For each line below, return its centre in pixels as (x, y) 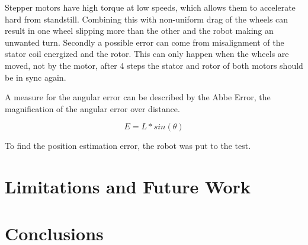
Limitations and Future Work (128, 187)
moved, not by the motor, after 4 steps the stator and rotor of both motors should (154, 65)
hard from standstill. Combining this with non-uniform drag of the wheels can (147, 19)
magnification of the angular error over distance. (92, 108)
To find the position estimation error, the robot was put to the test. (128, 146)
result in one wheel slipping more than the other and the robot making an (139, 31)
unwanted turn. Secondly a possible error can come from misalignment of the (145, 42)
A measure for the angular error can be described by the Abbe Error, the (138, 97)
